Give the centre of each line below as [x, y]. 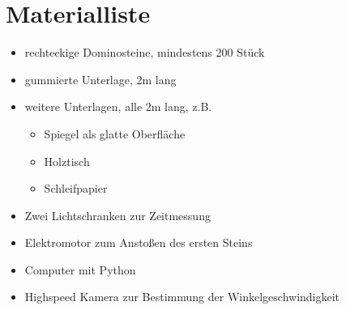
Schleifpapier [76, 188]
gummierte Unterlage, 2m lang [100, 79]
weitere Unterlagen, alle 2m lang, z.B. [118, 106]
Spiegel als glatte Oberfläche [115, 133]
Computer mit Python [80, 269]
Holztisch [67, 161]
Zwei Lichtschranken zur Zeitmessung [117, 215]
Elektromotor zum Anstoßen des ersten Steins [139, 242]
